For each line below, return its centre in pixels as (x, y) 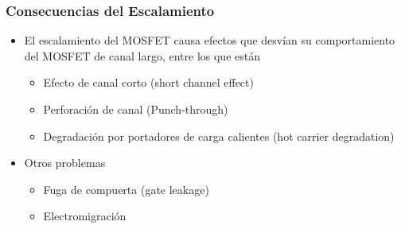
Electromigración (85, 216)
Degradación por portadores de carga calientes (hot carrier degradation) (219, 136)
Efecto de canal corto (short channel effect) (148, 82)
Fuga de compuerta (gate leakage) (126, 189)
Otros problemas (65, 163)
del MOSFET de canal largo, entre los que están (142, 55)
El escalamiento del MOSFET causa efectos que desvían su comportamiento (210, 40)
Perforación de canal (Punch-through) (136, 109)
